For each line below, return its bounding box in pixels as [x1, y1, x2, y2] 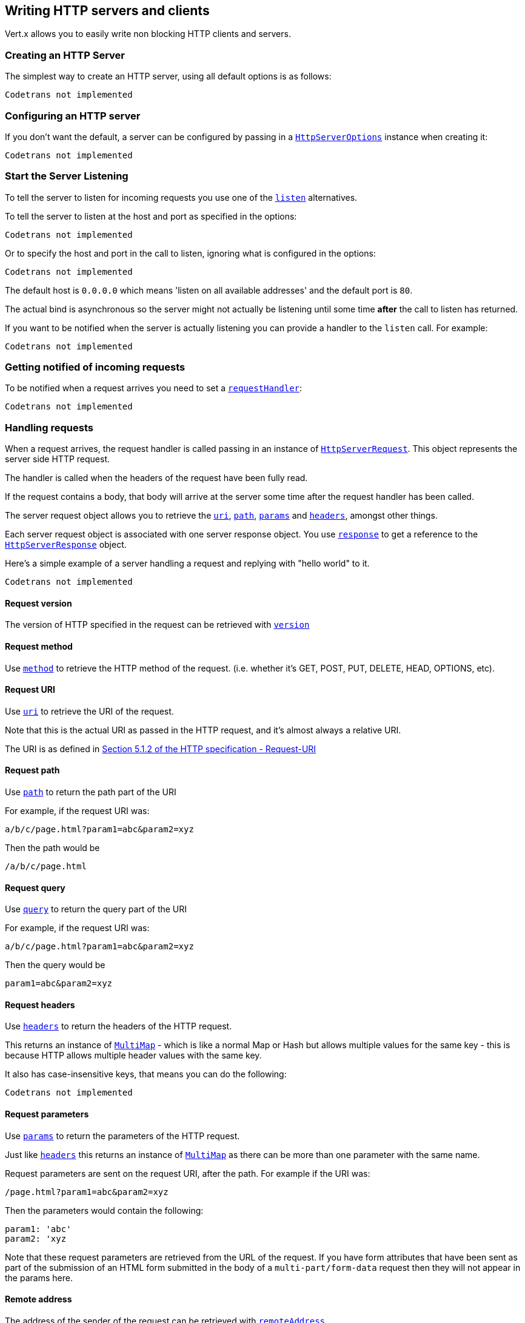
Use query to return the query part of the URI [5, 904, 187, 915]
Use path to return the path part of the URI [5, 787, 176, 798]
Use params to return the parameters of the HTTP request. [5, 1130, 240, 1141]
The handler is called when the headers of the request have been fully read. [5, 473, 308, 483]
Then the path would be [5, 843, 100, 853]
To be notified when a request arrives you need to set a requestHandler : [5, 383, 303, 394]
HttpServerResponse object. [5, 539, 127, 550]
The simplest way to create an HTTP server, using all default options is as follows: [5, 71, 332, 82]
